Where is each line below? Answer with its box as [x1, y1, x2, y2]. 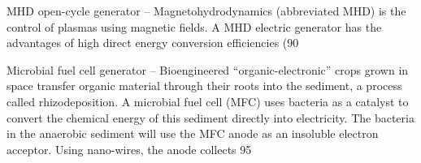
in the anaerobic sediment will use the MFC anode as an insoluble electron [7, 125, 379, 142]
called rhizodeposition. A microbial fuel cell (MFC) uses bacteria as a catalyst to [7, 92, 409, 109]
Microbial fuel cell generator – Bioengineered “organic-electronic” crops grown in [7, 61, 409, 78]
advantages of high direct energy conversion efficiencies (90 [7, 34, 299, 51]
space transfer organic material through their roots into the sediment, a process [7, 77, 402, 94]
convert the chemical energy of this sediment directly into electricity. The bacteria [7, 109, 414, 126]
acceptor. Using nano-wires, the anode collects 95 [7, 140, 252, 157]
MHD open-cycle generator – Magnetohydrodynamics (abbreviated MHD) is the [7, 2, 406, 19]
